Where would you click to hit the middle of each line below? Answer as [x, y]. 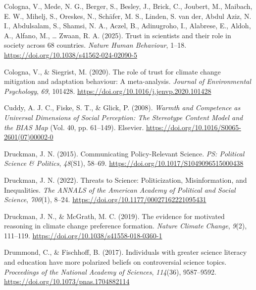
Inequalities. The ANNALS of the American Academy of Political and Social [120, 189]
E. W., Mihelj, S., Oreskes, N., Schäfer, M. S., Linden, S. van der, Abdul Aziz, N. [128, 16]
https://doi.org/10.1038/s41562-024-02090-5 [71, 54]
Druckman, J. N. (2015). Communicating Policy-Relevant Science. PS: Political [124, 153]
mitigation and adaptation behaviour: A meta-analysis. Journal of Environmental [128, 81]
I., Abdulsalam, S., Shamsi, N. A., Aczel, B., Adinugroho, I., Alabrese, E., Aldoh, [128, 26]
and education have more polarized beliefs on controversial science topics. [115, 262]
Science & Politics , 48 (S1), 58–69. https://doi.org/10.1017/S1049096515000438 [124, 163]
